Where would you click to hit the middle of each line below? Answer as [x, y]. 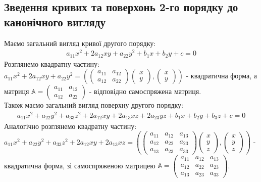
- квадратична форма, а [221, 76]
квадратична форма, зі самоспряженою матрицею [80, 165]
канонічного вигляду [55, 21]
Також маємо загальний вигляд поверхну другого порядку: [94, 105]
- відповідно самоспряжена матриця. [145, 91]
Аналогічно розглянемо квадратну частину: [70, 126]
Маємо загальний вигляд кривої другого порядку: [80, 43]
